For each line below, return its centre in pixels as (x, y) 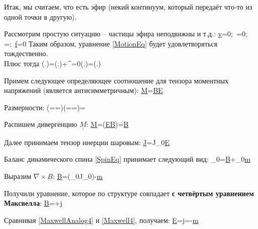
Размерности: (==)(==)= (45, 107)
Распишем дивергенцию (41, 124)
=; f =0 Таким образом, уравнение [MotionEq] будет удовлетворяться (111, 43)
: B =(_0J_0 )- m (78, 176)
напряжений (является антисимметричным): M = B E (84, 90)
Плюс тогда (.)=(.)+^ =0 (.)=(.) (53, 63)
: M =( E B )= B (108, 124)
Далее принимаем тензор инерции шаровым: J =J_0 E (87, 142)
